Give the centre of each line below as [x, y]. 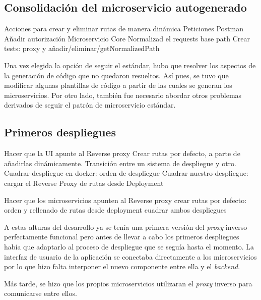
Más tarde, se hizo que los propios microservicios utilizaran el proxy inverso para [128, 283]
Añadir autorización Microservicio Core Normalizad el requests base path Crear [127, 38]
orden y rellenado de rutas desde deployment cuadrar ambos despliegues [115, 210]
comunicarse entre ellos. [41, 293]
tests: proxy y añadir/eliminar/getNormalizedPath [82, 48]
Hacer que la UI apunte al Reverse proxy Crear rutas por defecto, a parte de [122, 153]
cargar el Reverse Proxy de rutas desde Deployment [84, 183]
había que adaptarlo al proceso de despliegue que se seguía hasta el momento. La [129, 246]
